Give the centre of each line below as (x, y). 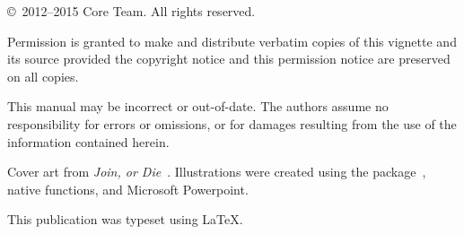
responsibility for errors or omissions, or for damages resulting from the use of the (232, 123)
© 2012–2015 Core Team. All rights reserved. (131, 11)
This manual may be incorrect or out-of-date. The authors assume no (198, 106)
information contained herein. (88, 141)
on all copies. (43, 76)
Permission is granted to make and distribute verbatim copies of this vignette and (232, 41)
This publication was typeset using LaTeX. (125, 219)
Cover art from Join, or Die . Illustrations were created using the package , (217, 172)
